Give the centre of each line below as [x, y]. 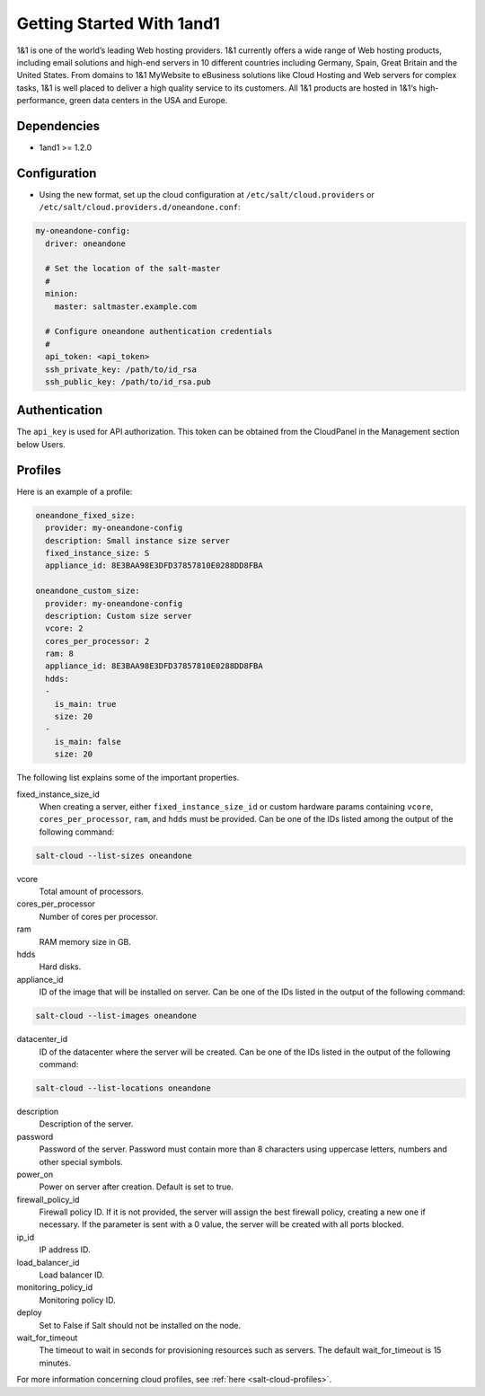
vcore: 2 [64, 628]
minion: [62, 294]
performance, [42, 101]
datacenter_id [42, 1039]
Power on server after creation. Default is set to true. [136, 1187]
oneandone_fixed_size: [85, 515]
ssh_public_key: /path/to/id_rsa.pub [128, 381]
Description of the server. [86, 1124]
